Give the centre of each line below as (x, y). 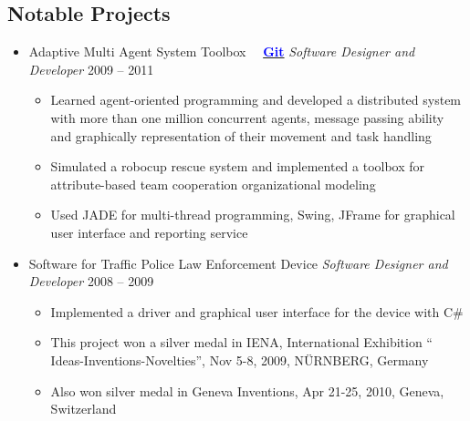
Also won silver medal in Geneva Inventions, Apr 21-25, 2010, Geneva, (247, 390)
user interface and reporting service (149, 232)
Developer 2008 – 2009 (91, 281)
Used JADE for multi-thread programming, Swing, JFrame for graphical (253, 215)
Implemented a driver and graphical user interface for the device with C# (257, 311)
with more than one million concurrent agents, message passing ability (247, 117)
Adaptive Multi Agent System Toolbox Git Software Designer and (222, 51)
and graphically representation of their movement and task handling (241, 135)
